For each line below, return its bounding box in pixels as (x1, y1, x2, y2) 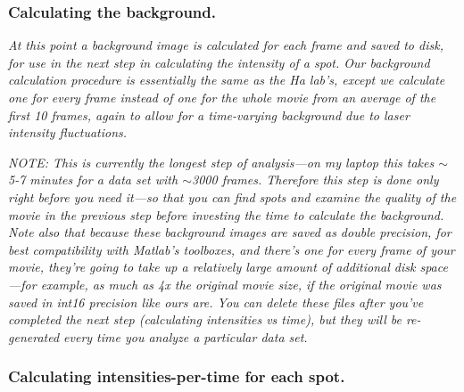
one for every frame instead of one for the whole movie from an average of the (8, 88, 436, 106)
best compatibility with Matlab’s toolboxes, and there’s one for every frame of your (8, 240, 455, 258)
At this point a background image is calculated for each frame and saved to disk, (8, 36, 443, 54)
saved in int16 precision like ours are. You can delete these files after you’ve (8, 292, 424, 311)
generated (8, 327, 60, 346)
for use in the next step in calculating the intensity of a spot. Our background (8, 53, 430, 71)
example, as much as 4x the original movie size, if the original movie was (40, 274, 442, 293)
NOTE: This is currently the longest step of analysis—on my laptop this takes (8, 152, 435, 171)
